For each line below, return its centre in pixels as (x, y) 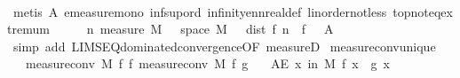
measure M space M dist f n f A (217, 29)
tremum (28, 29)
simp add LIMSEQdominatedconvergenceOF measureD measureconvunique (224, 46)
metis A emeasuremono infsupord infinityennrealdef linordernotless (200, 11)
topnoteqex (423, 11)
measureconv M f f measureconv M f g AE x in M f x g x (207, 63)
